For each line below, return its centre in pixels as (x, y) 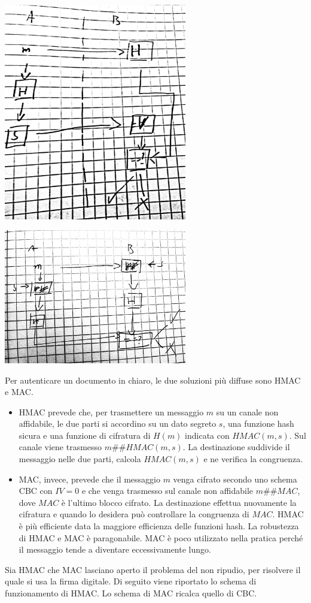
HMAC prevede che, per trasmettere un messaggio (111, 411)
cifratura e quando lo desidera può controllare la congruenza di (134, 514)
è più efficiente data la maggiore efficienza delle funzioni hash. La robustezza (159, 526)
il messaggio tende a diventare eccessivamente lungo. (115, 549)
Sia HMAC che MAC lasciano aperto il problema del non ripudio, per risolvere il (153, 569)
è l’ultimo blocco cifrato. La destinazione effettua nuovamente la (179, 502)
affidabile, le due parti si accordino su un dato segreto (118, 423)
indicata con (207, 435)
